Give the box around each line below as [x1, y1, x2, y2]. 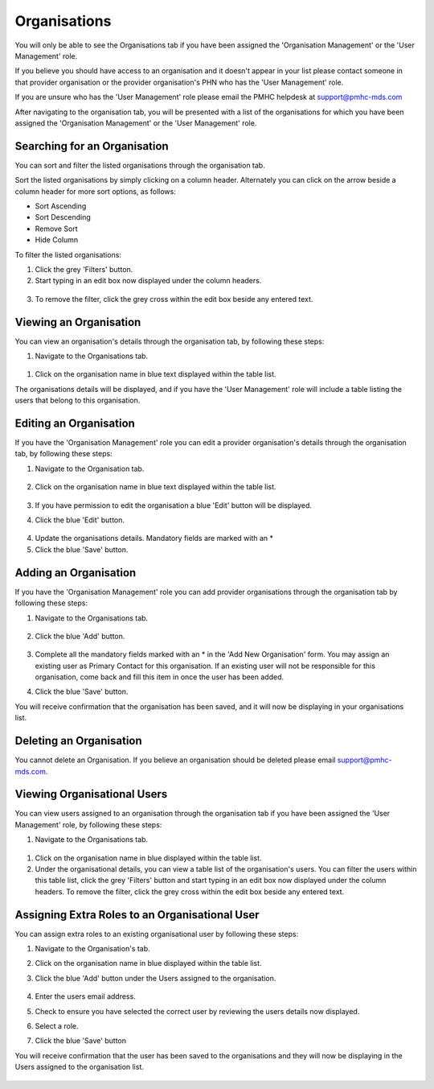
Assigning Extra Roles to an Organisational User [14, 908, 260, 922]
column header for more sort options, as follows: [14, 186, 176, 196]
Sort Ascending [35, 201, 87, 211]
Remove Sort [35, 224, 78, 233]
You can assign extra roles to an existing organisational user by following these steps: [14, 929, 299, 938]
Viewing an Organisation [14, 315, 141, 329]
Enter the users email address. [35, 992, 136, 1001]
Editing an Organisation [14, 416, 136, 430]
